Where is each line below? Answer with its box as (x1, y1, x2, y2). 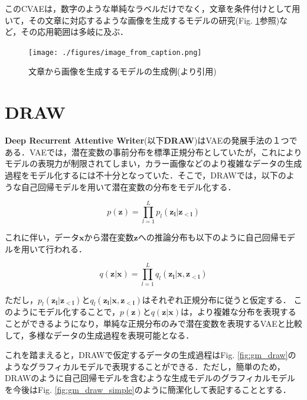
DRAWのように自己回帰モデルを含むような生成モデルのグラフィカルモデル (5, 372, 296, 384)
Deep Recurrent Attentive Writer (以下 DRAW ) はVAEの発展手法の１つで (5, 134, 298, 147)
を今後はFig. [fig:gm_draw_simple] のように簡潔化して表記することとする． (5, 383, 291, 395)
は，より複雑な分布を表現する (180, 305, 296, 318)
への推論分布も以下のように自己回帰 (138, 231, 279, 243)
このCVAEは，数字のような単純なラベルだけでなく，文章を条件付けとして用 (5, 2, 301, 14)
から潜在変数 (84, 231, 134, 243)
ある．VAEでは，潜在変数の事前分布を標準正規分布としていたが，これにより (5, 145, 302, 158)
